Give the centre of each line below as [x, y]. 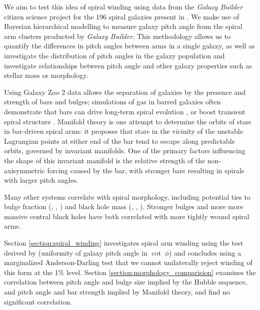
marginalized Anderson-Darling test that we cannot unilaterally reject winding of [128, 262]
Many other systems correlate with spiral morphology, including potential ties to [127, 196]
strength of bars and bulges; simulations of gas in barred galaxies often [112, 102]
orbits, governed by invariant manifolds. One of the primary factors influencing [125, 151]
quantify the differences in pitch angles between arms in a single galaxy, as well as [129, 46]
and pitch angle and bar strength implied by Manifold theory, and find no [117, 292]
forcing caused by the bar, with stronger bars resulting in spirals [146, 170]
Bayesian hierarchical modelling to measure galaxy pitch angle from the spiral [123, 26]
